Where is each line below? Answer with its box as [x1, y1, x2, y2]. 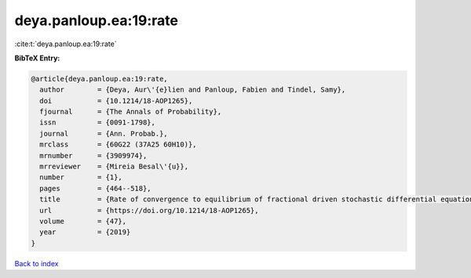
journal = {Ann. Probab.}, [39, 129, 168, 138]
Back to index [14, 258, 59, 268]
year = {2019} [39, 228, 131, 236]
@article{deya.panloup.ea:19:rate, [31, 74, 168, 83]
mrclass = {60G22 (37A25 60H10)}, [39, 140, 197, 149]
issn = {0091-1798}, [39, 118, 156, 127]
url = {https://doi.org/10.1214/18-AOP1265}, [39, 206, 259, 215]
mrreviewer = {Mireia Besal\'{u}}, [39, 162, 188, 171]
